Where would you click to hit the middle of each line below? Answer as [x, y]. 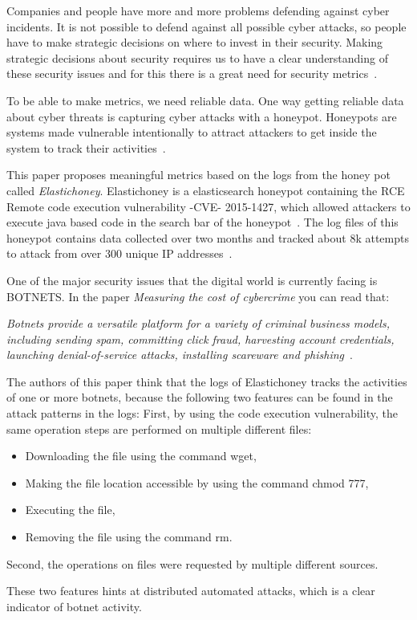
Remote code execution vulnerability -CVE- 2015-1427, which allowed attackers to [208, 206]
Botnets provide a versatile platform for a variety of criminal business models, [198, 323]
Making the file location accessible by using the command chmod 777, [197, 482]
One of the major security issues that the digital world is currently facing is [192, 280]
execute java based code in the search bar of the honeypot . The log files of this [202, 222]
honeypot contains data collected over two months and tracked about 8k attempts [208, 237]
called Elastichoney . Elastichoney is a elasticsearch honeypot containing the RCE [206, 190]
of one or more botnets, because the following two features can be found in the [200, 397]
